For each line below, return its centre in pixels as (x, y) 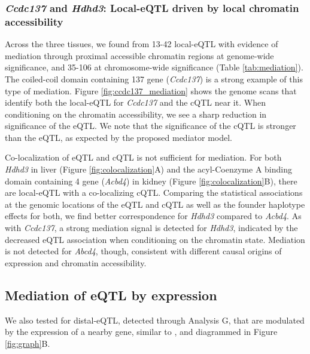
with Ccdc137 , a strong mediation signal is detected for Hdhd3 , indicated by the (151, 228)
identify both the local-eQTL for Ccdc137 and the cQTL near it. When (135, 102)
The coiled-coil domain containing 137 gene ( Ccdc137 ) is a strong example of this (154, 79)
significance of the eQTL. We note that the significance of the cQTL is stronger (151, 126)
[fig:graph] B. (28, 343)
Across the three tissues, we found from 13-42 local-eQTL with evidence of (142, 44)
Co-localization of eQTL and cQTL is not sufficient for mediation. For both (143, 157)
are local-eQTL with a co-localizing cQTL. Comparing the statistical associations (154, 193)
